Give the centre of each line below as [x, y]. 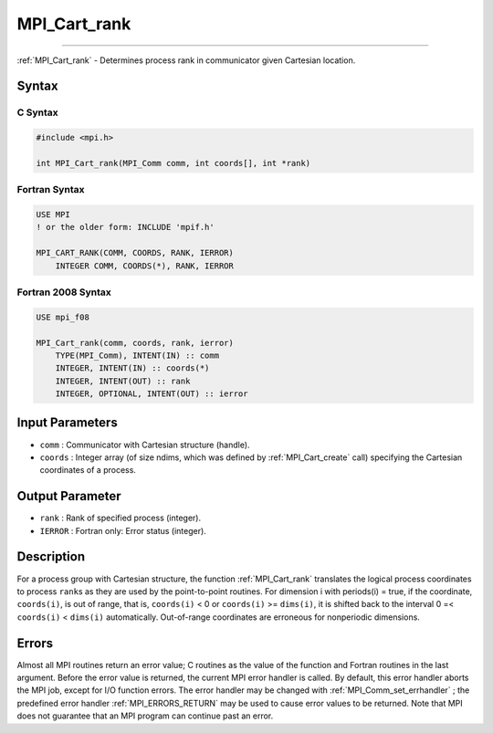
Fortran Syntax [51, 190]
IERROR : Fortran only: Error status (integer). [123, 530]
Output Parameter [69, 496]
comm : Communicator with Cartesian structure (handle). [145, 445]
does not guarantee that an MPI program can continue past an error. [145, 716]
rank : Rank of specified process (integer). [121, 518]
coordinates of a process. [88, 470]
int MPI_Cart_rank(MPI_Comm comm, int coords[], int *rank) [173, 163]
